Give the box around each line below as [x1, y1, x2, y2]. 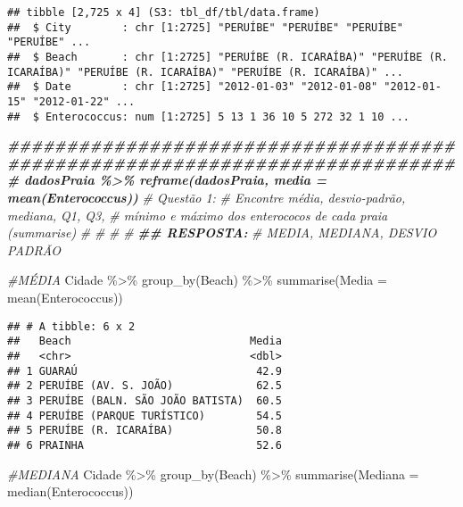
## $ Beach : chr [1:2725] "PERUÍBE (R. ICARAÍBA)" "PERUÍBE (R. [7, 50, 448, 63]
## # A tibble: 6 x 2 [7, 320, 136, 333]
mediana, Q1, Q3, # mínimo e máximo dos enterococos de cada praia [7, 205, 388, 224]
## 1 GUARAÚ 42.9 [7, 364, 282, 378]
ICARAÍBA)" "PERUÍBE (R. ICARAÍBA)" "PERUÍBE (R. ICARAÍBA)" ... [7, 65, 403, 79]
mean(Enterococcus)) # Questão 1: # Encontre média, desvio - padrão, [7, 188, 406, 207]
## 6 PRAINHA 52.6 [7, 438, 282, 452]
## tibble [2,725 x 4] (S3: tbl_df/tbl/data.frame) [7, 6, 320, 19]
